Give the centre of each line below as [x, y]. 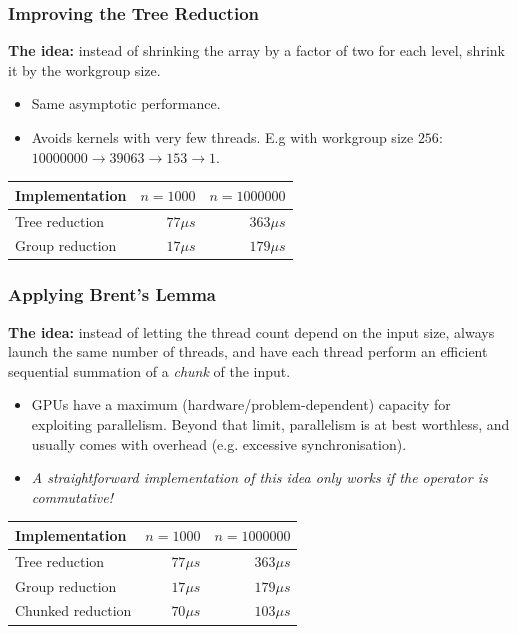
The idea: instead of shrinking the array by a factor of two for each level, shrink [256, 50]
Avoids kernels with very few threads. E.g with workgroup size [222, 137]
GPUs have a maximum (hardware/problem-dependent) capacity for [241, 404]
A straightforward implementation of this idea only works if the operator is [259, 477]
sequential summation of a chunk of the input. [149, 370]
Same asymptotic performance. [126, 103]
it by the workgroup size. [84, 69]
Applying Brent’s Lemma [112, 294]
